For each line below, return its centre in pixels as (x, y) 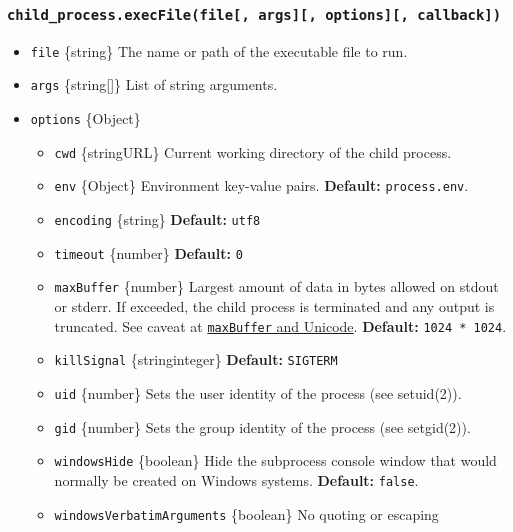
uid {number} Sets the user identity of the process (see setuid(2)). (258, 392)
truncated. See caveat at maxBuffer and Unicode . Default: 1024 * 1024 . (280, 325)
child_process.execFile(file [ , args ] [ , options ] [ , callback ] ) (254, 14)
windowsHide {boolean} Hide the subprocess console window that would (275, 460)
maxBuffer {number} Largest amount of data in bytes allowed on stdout (276, 286)
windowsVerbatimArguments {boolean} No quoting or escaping (246, 513)
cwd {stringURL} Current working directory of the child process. (253, 151)
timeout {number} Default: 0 (148, 252)
